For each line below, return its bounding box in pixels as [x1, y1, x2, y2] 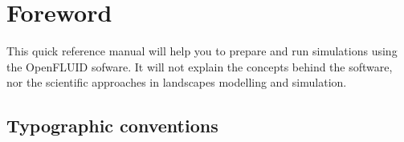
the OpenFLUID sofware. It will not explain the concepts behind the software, [6, 58, 393, 75]
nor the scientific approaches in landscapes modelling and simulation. [6, 74, 347, 91]
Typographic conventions [6, 113, 218, 138]
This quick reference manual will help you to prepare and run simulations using [6, 43, 398, 59]
